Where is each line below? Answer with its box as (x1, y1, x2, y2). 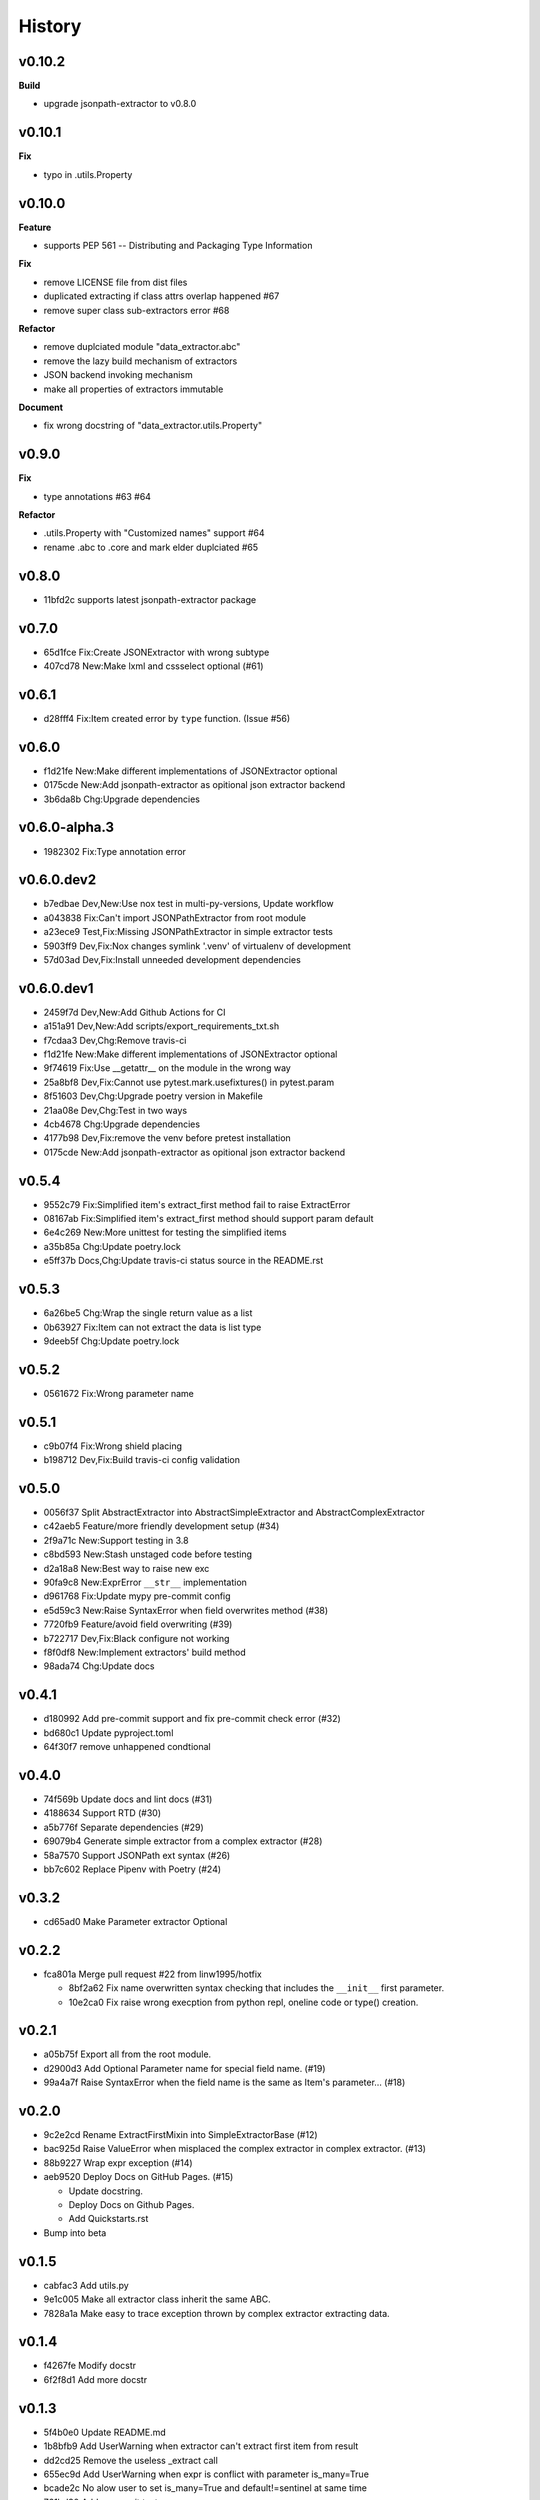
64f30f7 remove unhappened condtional (43, 1741, 211, 1753)
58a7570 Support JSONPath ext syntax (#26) (43, 1849, 231, 1861)
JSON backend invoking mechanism (43, 369, 194, 381)
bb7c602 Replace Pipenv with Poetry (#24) (43, 1863, 222, 1875)
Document (18, 401, 64, 413)
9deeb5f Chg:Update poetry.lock (43, 1335, 180, 1347)
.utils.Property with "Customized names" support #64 (43, 527, 265, 539)
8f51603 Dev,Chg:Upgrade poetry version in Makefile (43, 1090, 264, 1102)
